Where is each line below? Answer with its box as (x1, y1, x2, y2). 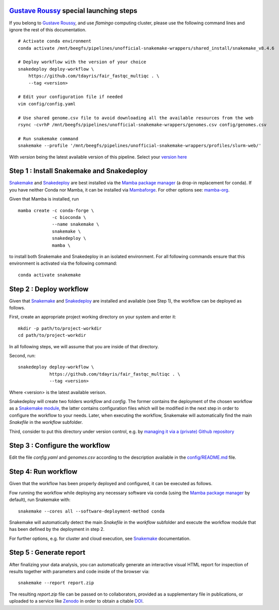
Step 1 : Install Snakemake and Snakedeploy (9, 167, 148, 175)
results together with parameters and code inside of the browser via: (9, 568, 150, 574)
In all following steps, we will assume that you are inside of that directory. (9, 343, 159, 349)
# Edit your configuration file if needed (18, 94, 123, 100)
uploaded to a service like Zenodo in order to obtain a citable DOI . (9, 598, 144, 604)
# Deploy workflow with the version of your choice (18, 59, 146, 65)
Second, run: (9, 353, 36, 358)
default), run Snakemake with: (9, 497, 70, 503)
